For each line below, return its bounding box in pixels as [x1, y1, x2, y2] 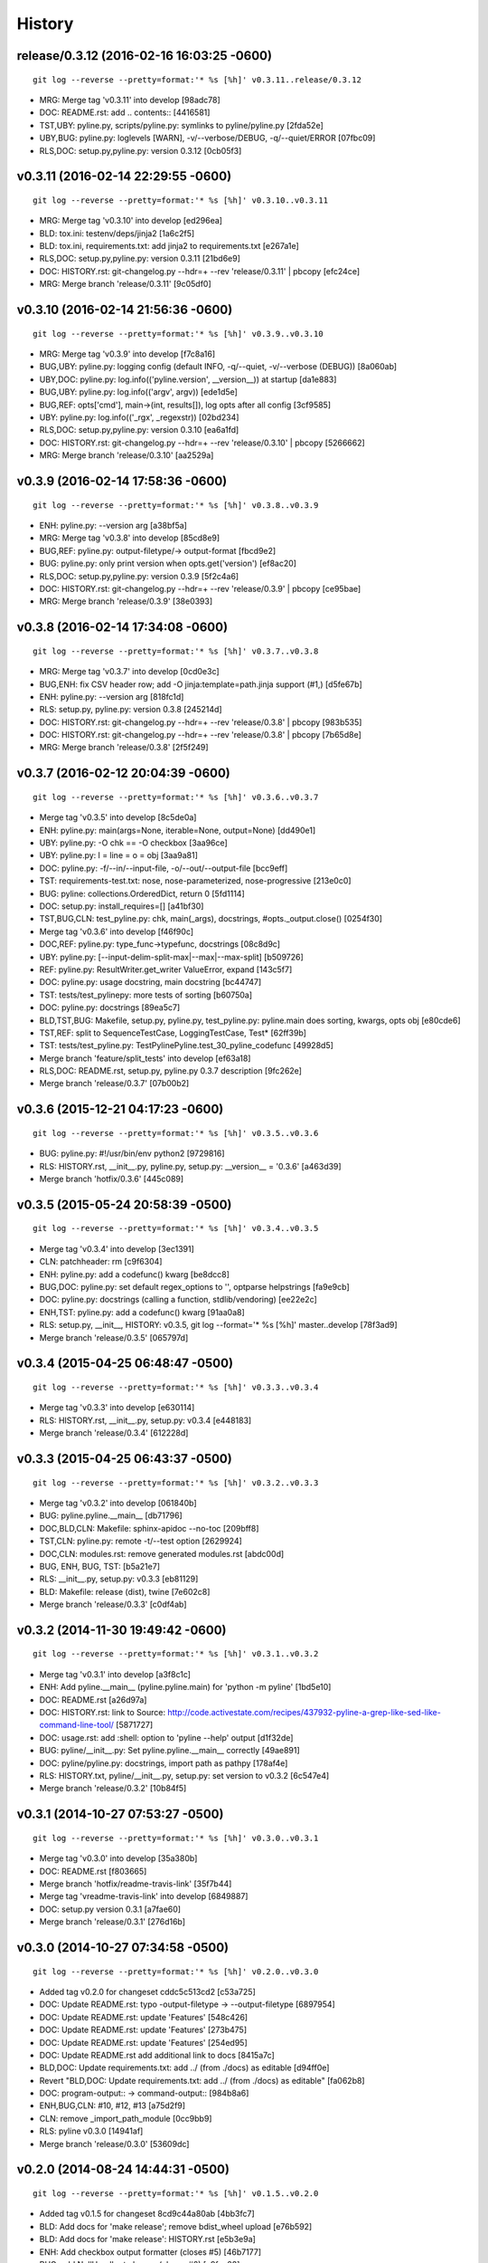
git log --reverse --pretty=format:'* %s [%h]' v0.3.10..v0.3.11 [33, 195, 329, 205]
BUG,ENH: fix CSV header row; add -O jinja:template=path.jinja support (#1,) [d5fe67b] [39, 679, 363, 690]
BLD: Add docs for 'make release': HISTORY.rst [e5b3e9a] [39, 2234, 257, 2245]
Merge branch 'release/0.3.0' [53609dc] [39, 2138, 190, 2149]
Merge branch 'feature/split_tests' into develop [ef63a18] [39, 1053, 251, 1064]
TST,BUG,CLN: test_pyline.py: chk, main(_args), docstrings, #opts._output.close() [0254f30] [39, 913, 383, 924]
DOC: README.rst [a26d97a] [39, 1694, 147, 1705]
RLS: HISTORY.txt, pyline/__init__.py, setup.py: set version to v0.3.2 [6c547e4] [39, 1771, 330, 1781]
